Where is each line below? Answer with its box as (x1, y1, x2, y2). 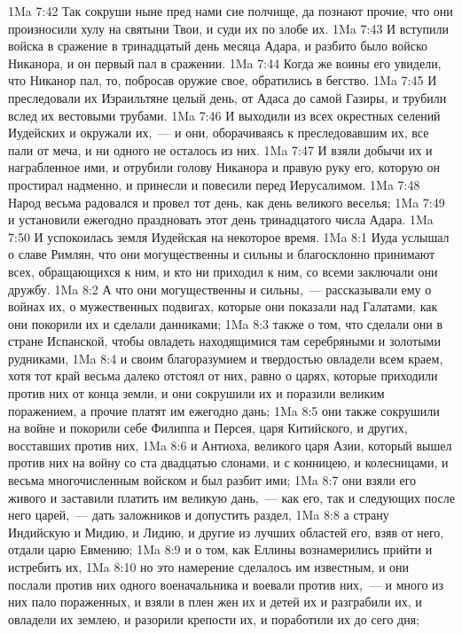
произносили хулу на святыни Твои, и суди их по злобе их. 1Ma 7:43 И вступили (8, 19, 449, 37)
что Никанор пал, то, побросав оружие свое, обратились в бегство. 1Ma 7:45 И (8, 71, 437, 90)
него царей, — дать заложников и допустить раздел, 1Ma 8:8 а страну (8, 505, 389, 524)
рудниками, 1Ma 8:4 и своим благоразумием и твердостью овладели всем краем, (8, 348, 443, 367)
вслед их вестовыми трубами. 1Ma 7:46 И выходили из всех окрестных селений (8, 106, 441, 124)
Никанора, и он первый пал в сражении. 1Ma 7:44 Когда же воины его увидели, (8, 53, 442, 72)
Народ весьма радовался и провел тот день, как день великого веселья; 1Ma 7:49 (8, 192, 445, 211)
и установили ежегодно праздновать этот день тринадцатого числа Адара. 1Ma (8, 210, 434, 229)
